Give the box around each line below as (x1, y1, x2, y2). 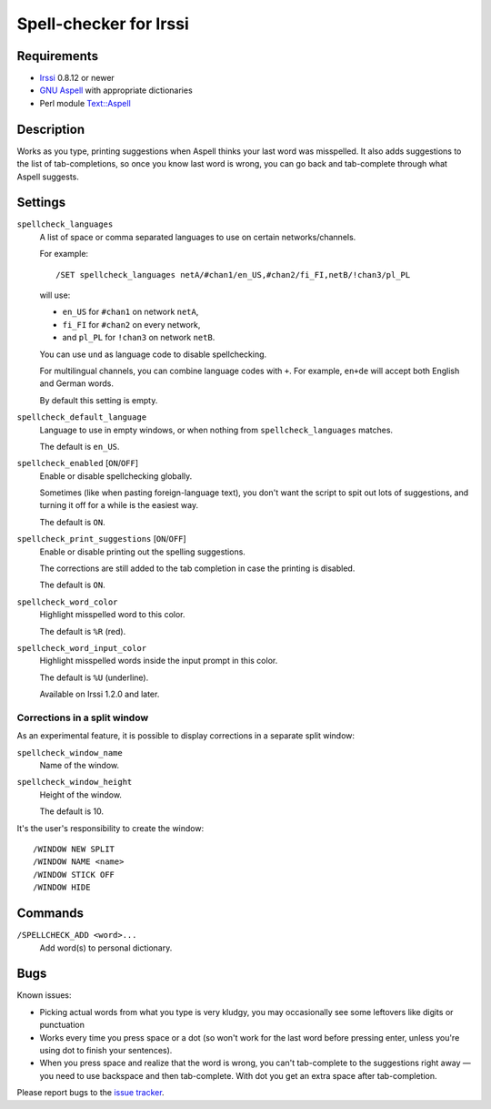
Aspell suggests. (16, 171, 79, 182)
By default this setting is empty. (39, 394, 158, 405)
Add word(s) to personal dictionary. (39, 942, 173, 953)
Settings (16, 195, 66, 210)
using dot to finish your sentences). (39, 1044, 173, 1055)
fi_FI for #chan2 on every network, (62, 319, 201, 330)
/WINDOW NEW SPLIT (33, 844, 115, 855)
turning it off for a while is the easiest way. (39, 500, 199, 511)
